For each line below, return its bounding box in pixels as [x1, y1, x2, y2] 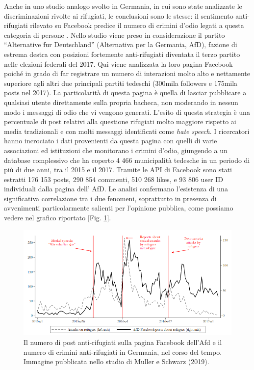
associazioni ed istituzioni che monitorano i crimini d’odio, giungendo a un [4, 145, 228, 155]
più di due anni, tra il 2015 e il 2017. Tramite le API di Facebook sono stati [4, 164, 232, 175]
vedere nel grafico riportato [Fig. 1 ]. [4, 212, 111, 223]
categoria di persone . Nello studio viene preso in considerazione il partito [4, 29, 225, 40]
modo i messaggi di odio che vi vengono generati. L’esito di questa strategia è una [4, 106, 250, 117]
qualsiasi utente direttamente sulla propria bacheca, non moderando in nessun [4, 97, 238, 107]
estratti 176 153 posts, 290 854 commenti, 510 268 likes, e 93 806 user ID [4, 174, 224, 184]
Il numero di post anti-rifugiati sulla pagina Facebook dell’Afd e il [24, 337, 222, 347]
